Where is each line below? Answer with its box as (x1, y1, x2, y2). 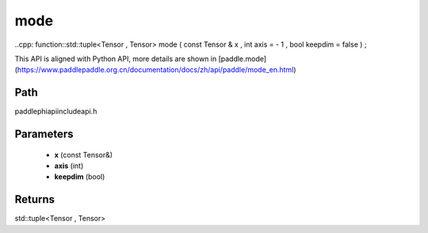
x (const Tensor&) (54, 150, 113, 159)
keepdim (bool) (54, 172, 105, 181)
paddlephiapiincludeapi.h (14, 107, 97, 116)
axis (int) (54, 161, 84, 170)
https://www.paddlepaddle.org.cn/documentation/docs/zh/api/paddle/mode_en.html (17, 65, 294, 74)
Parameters (14, 128, 74, 141)
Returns (14, 193, 55, 206)
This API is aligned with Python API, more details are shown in (14, 54, 217, 63)
